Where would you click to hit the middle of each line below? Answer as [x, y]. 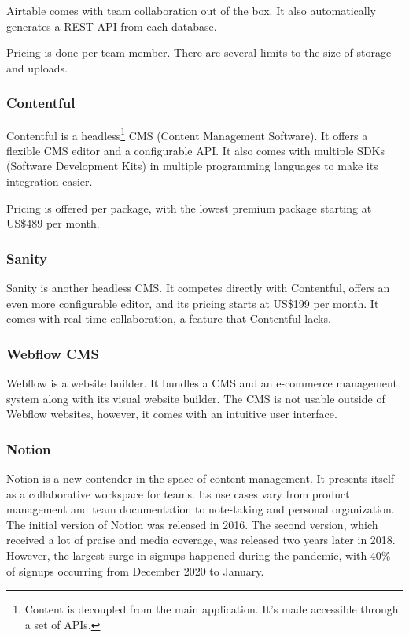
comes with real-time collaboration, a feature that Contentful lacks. [169, 318]
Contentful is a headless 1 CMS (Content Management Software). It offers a [187, 134]
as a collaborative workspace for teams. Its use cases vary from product [178, 493]
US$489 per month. [53, 223]
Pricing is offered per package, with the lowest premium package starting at [189, 207]
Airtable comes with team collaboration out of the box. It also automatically [192, 10]
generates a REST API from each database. [112, 26]
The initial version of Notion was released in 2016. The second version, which [192, 524]
